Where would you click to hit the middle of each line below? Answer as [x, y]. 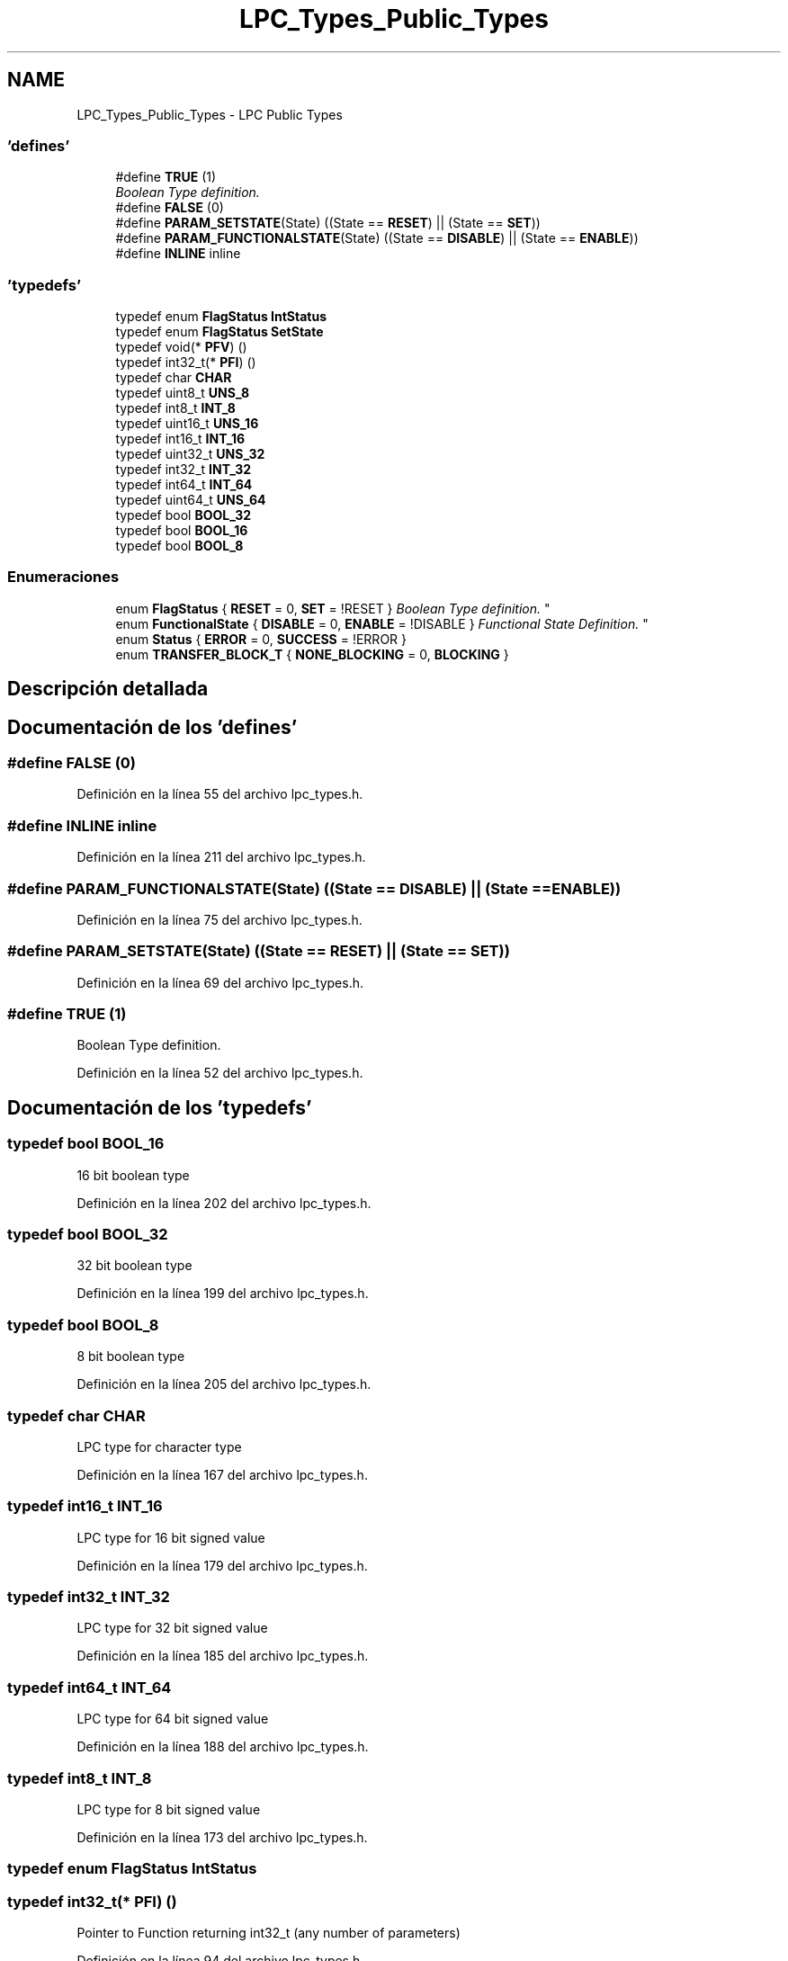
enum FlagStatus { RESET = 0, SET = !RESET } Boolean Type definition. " [333, 608]
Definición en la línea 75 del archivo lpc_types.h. [219, 919]
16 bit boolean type [133, 1175]
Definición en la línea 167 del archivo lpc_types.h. [222, 1474]
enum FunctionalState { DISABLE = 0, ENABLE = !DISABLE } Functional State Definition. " [382, 623]
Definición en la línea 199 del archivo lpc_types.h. [223, 1294]
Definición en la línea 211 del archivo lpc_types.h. [221, 857]
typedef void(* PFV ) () [181, 347]
